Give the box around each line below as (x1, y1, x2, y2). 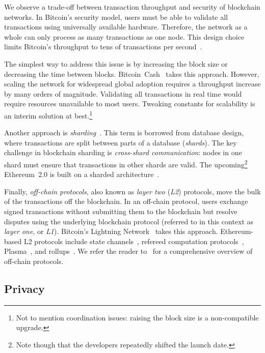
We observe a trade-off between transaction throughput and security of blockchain (4, 2, 260, 12)
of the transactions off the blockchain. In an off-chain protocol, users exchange (4, 196, 248, 207)
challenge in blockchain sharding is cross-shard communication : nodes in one (4, 147, 242, 158)
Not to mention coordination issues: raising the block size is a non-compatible (16, 312, 259, 322)
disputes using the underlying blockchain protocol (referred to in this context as (4, 216, 254, 226)
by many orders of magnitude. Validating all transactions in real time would (4, 88, 242, 99)
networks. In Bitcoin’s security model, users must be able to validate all (4, 11, 228, 22)
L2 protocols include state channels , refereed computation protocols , (23, 236, 244, 246)
